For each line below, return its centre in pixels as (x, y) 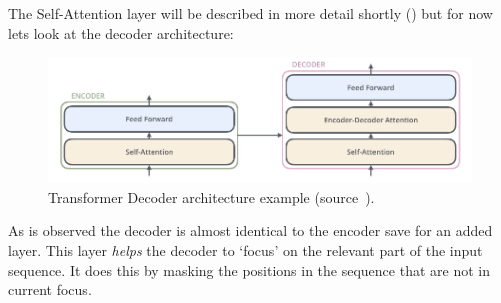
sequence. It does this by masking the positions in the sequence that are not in (249, 269)
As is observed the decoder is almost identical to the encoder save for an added (250, 230)
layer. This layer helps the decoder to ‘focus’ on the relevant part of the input (245, 250)
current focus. (50, 289)
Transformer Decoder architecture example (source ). (211, 196)
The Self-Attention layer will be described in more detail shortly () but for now (250, 13)
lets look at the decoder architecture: (121, 32)
